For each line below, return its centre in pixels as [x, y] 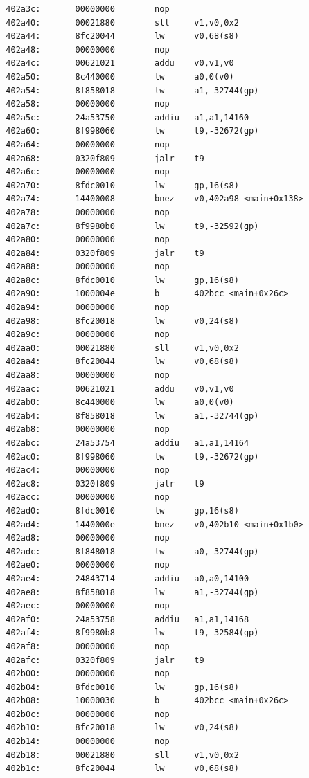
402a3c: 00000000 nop [88, 9]
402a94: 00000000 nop [88, 308]
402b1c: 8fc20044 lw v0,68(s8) [122, 769]
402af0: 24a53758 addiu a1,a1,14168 [127, 619]
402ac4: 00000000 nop [88, 470]
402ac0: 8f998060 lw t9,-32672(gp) [132, 456]
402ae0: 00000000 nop [88, 565]
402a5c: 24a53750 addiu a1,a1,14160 [127, 117]
